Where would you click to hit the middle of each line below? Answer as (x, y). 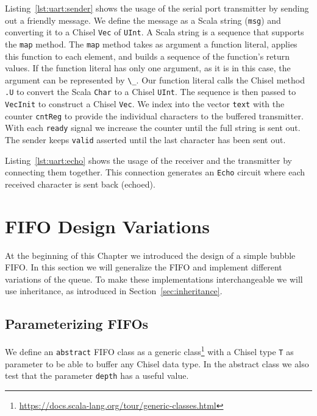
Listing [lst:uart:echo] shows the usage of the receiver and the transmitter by (149, 160)
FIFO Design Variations (107, 226)
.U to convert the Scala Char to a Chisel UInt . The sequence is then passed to (151, 92)
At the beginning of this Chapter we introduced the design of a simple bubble (150, 255)
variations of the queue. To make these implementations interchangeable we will (154, 279)
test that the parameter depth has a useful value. (97, 375)
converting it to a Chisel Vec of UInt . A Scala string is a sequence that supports (155, 32)
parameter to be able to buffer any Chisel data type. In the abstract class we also (157, 363)
